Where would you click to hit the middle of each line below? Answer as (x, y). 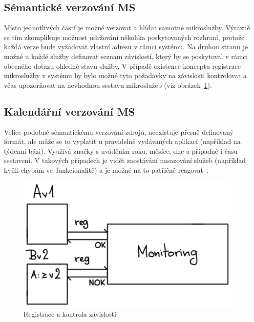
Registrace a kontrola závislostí (70, 313)
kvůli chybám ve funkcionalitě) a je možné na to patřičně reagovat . (106, 170)
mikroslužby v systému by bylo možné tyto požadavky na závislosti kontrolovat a (125, 75)
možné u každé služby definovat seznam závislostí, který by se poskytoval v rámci (126, 56)
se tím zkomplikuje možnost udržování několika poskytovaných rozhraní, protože (124, 37)
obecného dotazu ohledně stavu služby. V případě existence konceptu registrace (122, 66)
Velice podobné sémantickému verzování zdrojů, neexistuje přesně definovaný (119, 131)
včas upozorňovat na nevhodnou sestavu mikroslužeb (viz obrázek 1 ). (108, 85)
